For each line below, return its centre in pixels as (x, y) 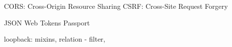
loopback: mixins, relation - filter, (55, 39)
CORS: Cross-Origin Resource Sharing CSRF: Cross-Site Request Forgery (116, 6)
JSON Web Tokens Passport (47, 22)
